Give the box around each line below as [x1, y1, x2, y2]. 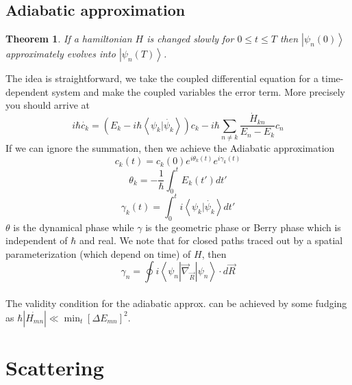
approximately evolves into [5, 47, 116, 61]
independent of [5, 233, 68, 248]
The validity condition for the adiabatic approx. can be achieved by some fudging [5, 296, 347, 310]
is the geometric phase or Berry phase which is [145, 220, 341, 234]
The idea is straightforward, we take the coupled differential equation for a [5, 71, 318, 85]
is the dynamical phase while [13, 220, 134, 234]
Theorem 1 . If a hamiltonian [5, 31, 132, 46]
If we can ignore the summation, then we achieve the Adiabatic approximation [5, 141, 335, 155]
